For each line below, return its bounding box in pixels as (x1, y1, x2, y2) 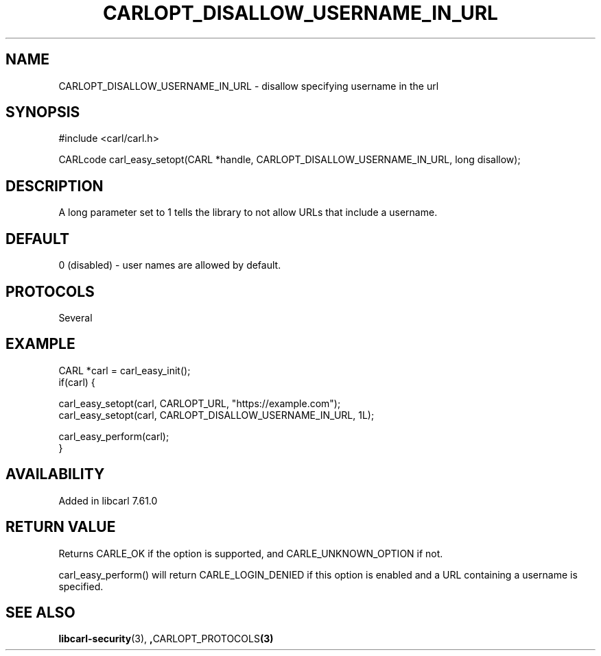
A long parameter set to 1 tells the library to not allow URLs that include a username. (58, 206, 438, 219)
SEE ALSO (5, 603, 75, 621)
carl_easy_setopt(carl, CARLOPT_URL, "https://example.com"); (58, 397, 341, 409)
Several (58, 311, 93, 324)
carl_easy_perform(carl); (58, 430, 169, 442)
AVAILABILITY (5, 465, 105, 483)
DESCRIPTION (5, 177, 104, 195)
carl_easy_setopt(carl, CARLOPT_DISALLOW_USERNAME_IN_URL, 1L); (58, 409, 375, 421)
